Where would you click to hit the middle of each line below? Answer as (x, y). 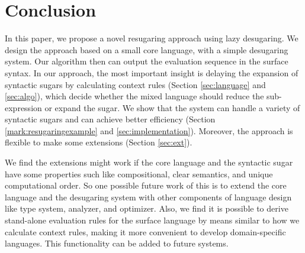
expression (23, 107)
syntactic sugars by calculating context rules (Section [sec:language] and (135, 84)
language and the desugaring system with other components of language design (148, 197)
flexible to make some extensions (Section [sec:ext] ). (99, 142)
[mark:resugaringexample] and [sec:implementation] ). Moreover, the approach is (149, 130)
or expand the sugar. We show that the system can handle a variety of (172, 107)
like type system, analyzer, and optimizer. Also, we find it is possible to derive (147, 208)
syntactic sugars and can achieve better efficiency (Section (110, 119)
